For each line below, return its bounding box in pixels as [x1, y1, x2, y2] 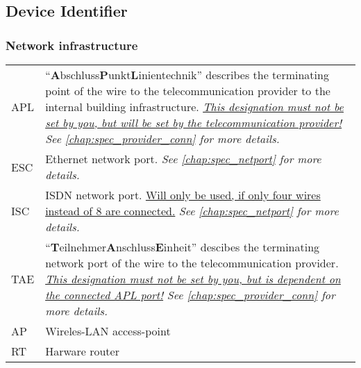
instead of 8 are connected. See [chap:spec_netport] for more [45, 203, 339, 219]
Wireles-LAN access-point [45, 323, 171, 339]
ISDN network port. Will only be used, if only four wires [45, 187, 321, 203]
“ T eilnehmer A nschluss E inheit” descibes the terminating [45, 239, 320, 255]
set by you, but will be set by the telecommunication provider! [45, 115, 342, 131]
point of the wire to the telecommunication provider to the [45, 83, 330, 99]
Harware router [45, 343, 119, 359]
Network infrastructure [6, 36, 138, 53]
